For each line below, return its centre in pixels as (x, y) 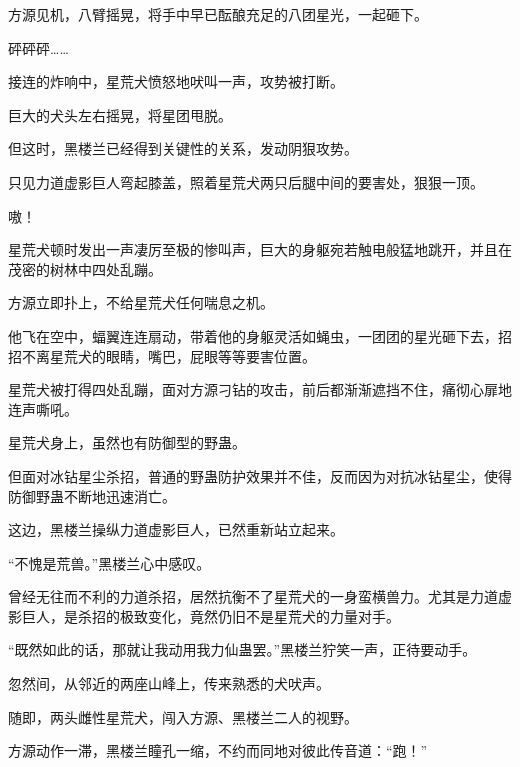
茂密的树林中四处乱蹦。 (85, 268)
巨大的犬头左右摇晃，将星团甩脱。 (120, 114)
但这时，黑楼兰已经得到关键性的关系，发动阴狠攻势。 (183, 148)
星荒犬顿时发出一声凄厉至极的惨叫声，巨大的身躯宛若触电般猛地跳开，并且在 (260, 249)
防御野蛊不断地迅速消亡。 (92, 495)
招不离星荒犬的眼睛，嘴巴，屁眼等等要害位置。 (162, 355)
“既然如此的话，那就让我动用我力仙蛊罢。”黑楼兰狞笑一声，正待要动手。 (242, 649)
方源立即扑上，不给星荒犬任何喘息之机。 (141, 302)
